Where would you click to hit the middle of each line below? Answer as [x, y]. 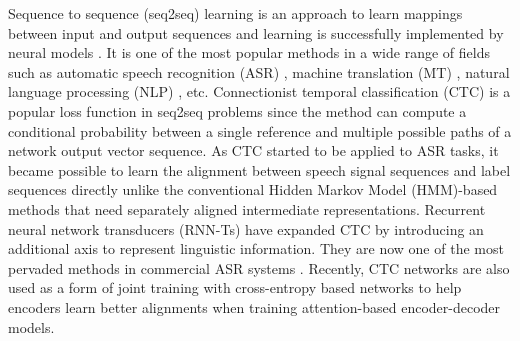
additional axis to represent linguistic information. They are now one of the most [256, 248]
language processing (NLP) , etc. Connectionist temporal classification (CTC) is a [259, 91]
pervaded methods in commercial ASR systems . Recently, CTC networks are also [259, 267]
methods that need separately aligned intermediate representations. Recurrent [247, 208]
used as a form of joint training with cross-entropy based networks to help [235, 287]
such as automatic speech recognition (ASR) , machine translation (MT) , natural [259, 71]
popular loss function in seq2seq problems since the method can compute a [237, 110]
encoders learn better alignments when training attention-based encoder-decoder [254, 306]
